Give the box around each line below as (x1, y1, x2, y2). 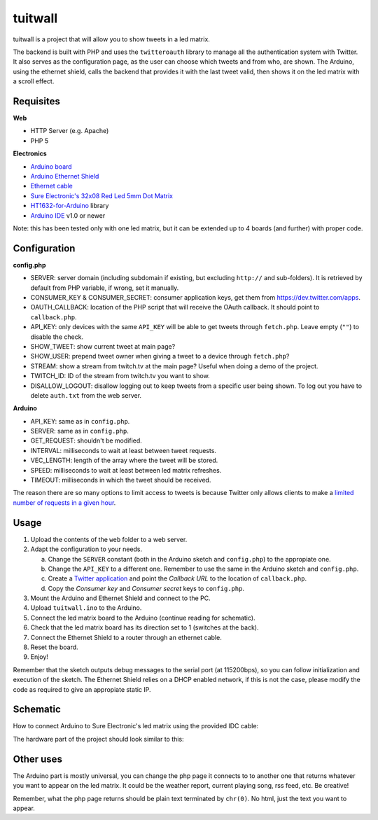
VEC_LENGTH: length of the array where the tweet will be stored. (30, 456, 218, 465)
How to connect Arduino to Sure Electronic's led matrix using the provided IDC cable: (13, 722, 259, 730)
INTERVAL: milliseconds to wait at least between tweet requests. (30, 446, 217, 454)
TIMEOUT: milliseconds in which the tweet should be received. (30, 476, 211, 485)
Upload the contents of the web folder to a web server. (30, 535, 188, 543)
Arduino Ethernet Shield (30, 172, 99, 180)
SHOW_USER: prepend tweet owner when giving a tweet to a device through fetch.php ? (30, 352, 290, 361)
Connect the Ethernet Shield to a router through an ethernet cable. (30, 633, 222, 641)
